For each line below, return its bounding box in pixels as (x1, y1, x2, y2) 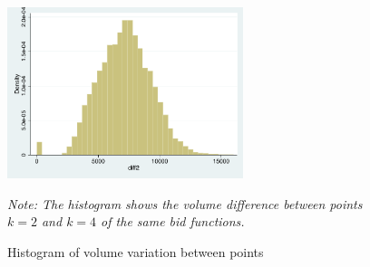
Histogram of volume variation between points (7, 242, 264, 261)
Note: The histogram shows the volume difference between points (7, 194, 363, 213)
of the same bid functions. (101, 212, 245, 231)
